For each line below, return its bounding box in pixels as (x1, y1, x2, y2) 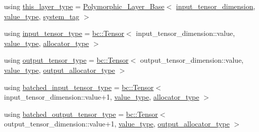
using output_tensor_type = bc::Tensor (4, 55, 129, 65)
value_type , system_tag (4, 11, 80, 21)
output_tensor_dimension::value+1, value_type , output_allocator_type (4, 118, 230, 129)
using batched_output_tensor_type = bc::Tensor (4, 108, 158, 119)
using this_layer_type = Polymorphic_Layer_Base (4, 1, 165, 11)
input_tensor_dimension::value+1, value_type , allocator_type (4, 92, 199, 102)
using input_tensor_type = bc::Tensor (4, 28, 124, 38)
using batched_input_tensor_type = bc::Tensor (4, 81, 154, 92)
